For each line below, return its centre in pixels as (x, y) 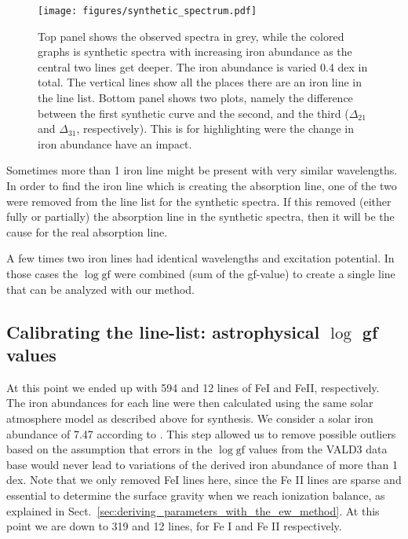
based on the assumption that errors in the (109, 449)
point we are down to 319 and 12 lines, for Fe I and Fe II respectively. (174, 526)
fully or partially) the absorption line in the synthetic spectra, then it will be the (200, 216)
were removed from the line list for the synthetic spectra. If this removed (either (199, 201)
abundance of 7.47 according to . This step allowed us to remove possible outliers (201, 433)
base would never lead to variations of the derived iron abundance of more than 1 (202, 464)
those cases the (42, 273)
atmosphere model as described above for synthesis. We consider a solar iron (190, 418)
